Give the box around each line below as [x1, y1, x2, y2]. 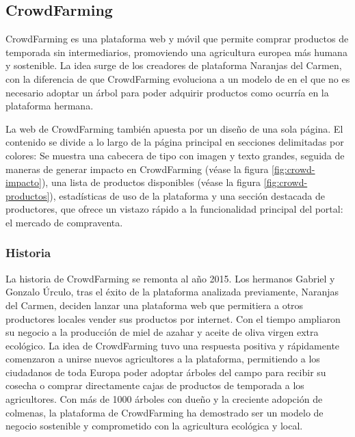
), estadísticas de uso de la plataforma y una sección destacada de [49, 188, 325, 202]
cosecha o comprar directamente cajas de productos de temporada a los [5, 378, 304, 393]
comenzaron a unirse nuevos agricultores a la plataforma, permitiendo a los [5, 352, 320, 366]
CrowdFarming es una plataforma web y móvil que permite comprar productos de [5, 31, 349, 46]
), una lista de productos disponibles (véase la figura [41, 175, 261, 189]
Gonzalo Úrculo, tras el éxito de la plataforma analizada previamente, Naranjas [5, 284, 339, 299]
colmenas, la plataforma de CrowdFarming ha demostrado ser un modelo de [5, 405, 324, 419]
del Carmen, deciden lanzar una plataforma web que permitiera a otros [5, 297, 304, 312]
